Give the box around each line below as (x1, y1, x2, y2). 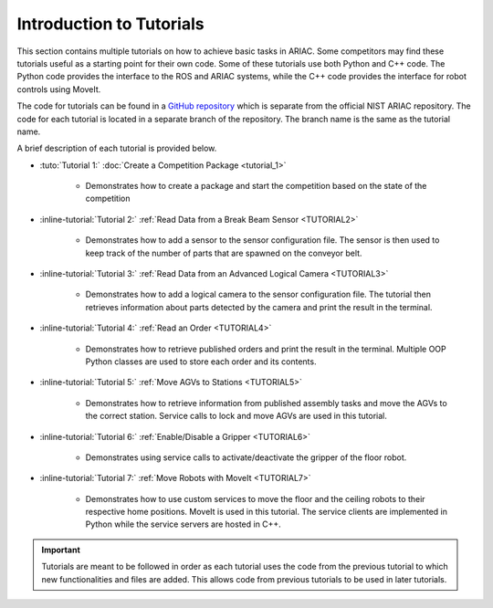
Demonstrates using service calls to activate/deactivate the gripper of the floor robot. (85, 452, 407, 463)
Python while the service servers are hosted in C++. (85, 519, 282, 529)
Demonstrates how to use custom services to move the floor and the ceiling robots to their (85, 493, 425, 504)
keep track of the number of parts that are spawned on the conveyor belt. (85, 247, 362, 258)
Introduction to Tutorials (16, 14, 205, 34)
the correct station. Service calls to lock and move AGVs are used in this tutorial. (85, 411, 388, 422)
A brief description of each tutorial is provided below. (16, 142, 217, 154)
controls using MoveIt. (16, 83, 101, 95)
